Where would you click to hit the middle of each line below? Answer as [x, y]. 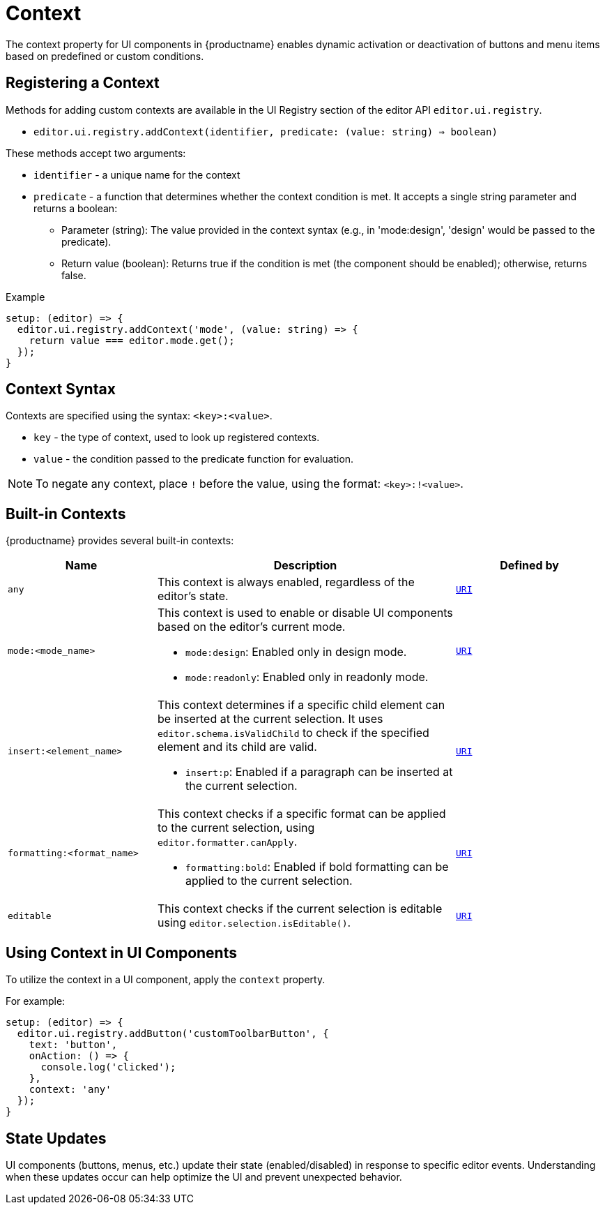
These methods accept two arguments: [96, 153]
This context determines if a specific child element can [301, 705]
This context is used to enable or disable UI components [305, 613]
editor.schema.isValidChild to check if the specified [293, 733]
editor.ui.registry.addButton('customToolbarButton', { [173, 1034]
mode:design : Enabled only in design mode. [296, 652]
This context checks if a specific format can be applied [302, 814]
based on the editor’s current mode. [252, 627]
